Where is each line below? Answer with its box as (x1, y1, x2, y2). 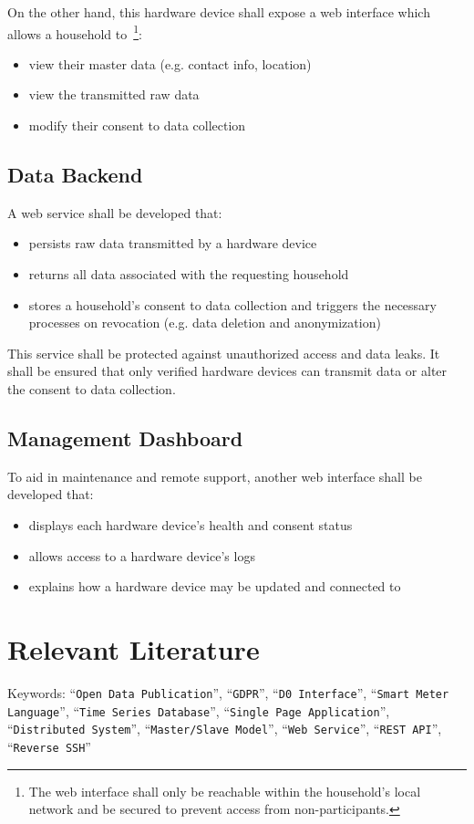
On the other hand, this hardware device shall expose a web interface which (7, 3, 430, 21)
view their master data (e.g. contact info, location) (28, 54, 312, 73)
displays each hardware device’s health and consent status (28, 515, 353, 534)
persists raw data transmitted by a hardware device (28, 234, 317, 253)
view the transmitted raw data (28, 85, 200, 104)
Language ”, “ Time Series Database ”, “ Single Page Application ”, (7, 701, 390, 720)
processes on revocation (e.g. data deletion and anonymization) (28, 313, 381, 332)
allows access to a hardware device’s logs (28, 546, 255, 565)
